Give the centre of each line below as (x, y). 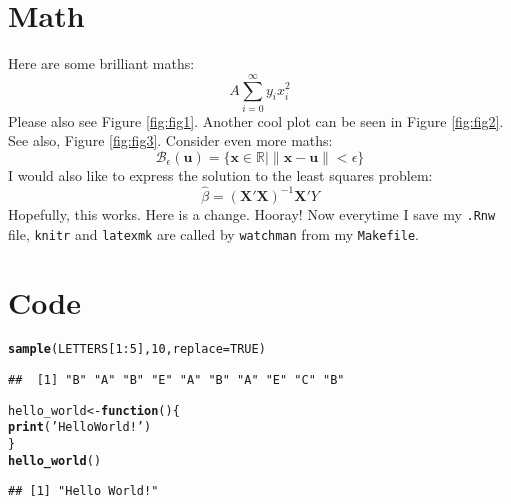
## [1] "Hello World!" (83, 491)
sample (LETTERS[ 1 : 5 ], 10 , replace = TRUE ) (137, 349)
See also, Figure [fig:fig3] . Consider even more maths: (170, 140)
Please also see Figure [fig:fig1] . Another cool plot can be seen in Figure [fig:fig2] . (256, 120)
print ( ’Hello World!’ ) (80, 427)
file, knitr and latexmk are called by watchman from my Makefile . (213, 233)
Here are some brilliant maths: (101, 63)
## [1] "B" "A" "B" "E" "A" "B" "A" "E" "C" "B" (176, 379)
